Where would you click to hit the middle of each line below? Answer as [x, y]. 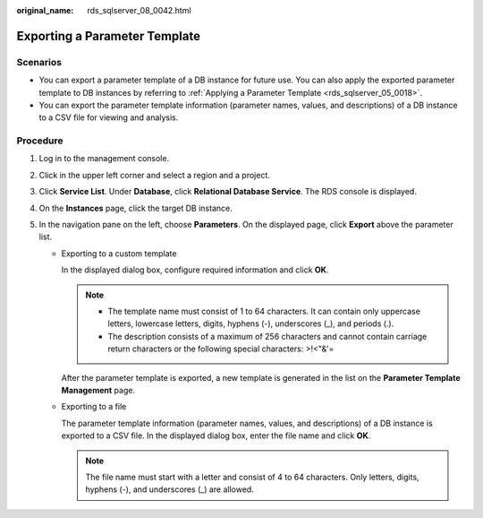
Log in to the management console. [104, 159]
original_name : [45, 10]
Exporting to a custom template [119, 253]
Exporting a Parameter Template [109, 36]
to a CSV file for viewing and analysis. [109, 117]
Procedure [40, 141]
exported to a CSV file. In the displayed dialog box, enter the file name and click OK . [216, 436]
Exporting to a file [94, 407]
